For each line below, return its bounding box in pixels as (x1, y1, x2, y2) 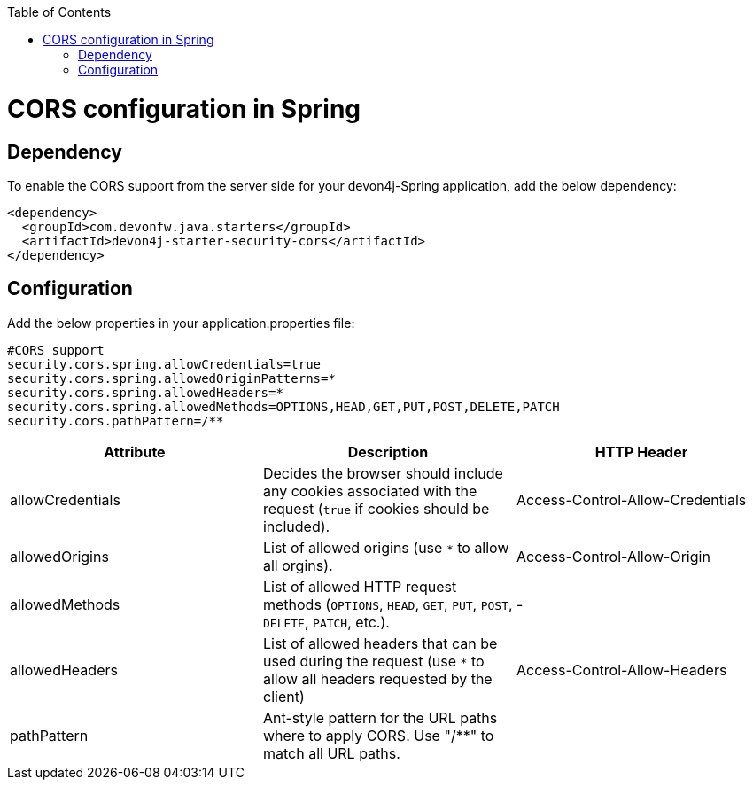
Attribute (104, 442, 166, 461)
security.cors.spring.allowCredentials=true (7, 356, 322, 371)
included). (262, 517, 330, 535)
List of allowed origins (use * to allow (262, 538, 509, 557)
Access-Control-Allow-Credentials (516, 490, 747, 509)
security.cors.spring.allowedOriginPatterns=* (7, 370, 336, 386)
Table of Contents (7, 4, 112, 19)
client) (262, 687, 305, 705)
